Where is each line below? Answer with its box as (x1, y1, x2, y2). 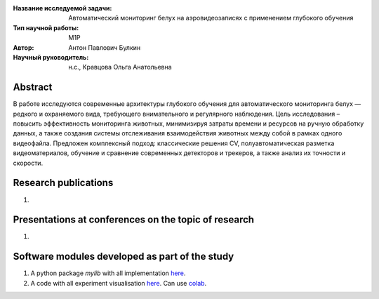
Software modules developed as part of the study (13, 251, 234, 263)
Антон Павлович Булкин (68, 43, 141, 52)
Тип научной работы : (13, 23, 79, 32)
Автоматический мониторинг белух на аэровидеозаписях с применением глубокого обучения (68, 14, 354, 22)
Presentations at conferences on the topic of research (13, 214, 255, 226)
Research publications (13, 177, 114, 189)
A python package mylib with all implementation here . (30, 269, 186, 277)
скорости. (13, 159, 44, 167)
